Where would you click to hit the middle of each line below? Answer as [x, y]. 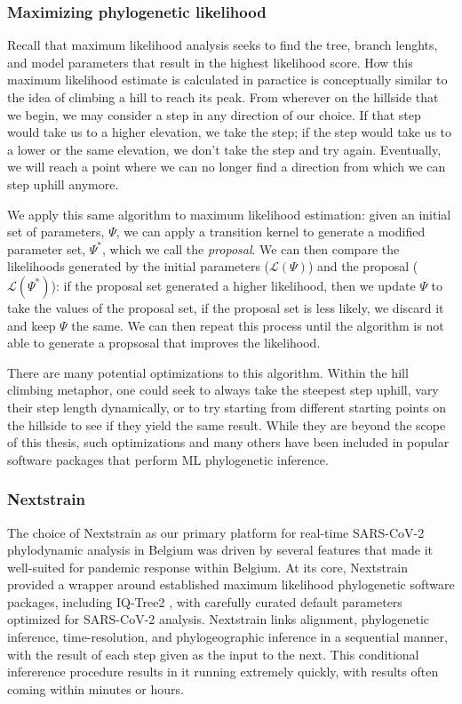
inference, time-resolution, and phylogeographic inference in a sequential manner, [227, 637]
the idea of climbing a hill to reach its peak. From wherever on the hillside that [223, 97]
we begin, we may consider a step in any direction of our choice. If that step [214, 114]
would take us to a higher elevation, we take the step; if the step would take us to [230, 132]
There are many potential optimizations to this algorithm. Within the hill [208, 372]
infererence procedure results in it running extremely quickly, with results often [223, 672]
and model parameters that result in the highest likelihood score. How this [210, 62]
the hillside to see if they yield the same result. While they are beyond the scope [227, 424]
